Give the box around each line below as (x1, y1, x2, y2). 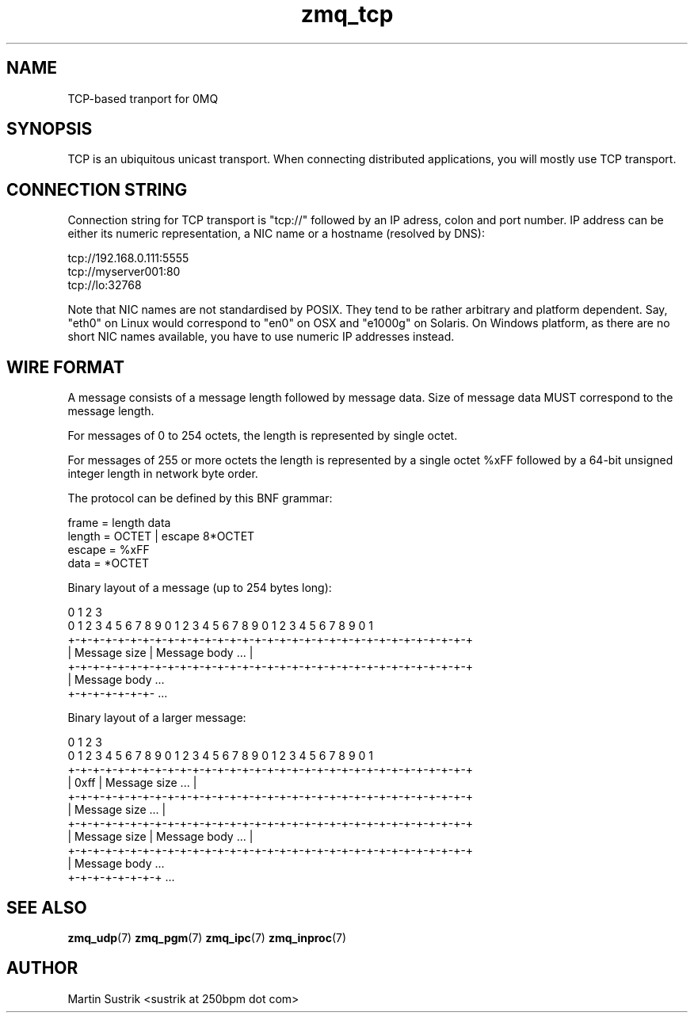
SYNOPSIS (6, 119, 93, 139)
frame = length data (67, 516, 171, 530)
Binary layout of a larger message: (67, 711, 246, 725)
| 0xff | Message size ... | (67, 776, 197, 790)
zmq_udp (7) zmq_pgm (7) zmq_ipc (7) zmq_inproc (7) (67, 930, 347, 945)
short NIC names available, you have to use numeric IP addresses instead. (67, 330, 455, 344)
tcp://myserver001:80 (67, 265, 181, 279)
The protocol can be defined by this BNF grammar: (67, 491, 333, 506)
